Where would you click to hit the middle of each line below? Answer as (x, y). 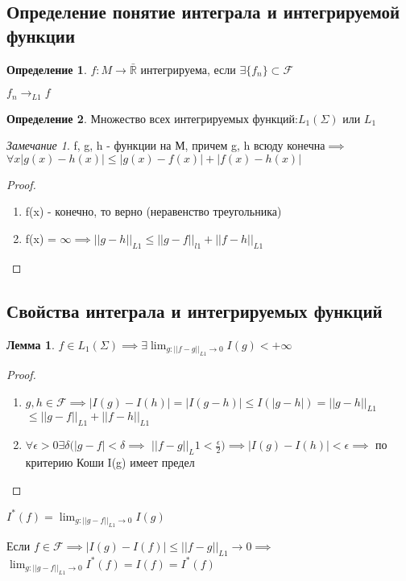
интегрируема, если (188, 69)
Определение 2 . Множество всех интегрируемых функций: (152, 118)
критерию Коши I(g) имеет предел (110, 462)
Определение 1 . (47, 69)
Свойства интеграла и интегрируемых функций (195, 310)
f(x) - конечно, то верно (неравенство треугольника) (153, 211)
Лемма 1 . (31, 344)
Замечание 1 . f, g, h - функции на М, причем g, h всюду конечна (166, 145)
